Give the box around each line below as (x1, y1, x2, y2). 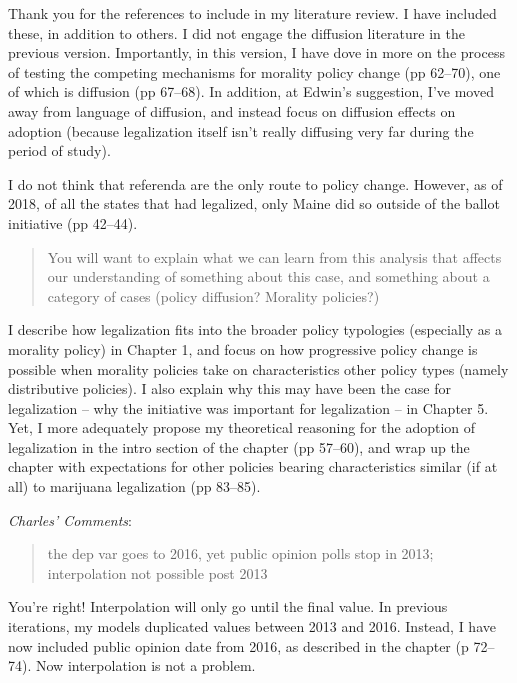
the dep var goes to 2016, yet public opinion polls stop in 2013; (47, 543, 434, 564)
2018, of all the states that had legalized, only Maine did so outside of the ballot (8, 193, 500, 214)
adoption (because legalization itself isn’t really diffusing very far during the (8, 120, 474, 141)
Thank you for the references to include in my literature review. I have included (8, 3, 497, 23)
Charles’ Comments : (8, 509, 132, 530)
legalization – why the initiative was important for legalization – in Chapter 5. (8, 397, 489, 418)
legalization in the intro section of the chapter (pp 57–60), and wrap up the (8, 436, 470, 457)
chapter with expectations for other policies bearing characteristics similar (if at (8, 456, 498, 477)
